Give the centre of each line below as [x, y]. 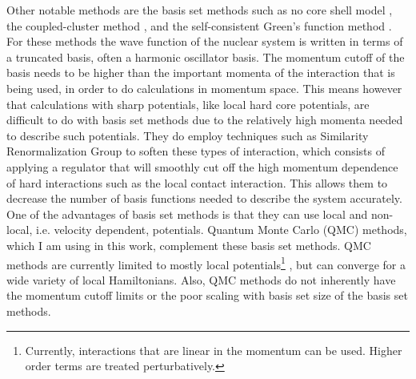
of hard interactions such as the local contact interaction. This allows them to [197, 182]
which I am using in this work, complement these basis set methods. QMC [189, 245]
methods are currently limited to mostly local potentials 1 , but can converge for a [206, 263]
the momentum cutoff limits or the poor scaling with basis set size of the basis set [207, 295]
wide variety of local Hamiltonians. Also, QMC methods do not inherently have [201, 279]
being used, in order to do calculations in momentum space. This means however [204, 88]
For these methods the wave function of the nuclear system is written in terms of [205, 41]
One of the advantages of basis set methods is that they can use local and [187, 214]
